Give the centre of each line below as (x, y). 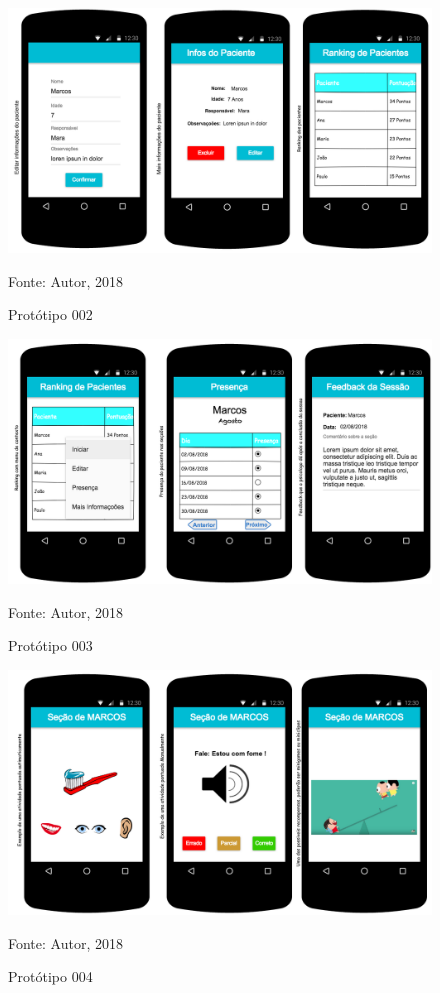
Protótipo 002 (50, 314)
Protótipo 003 (50, 645)
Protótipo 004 (50, 976)
